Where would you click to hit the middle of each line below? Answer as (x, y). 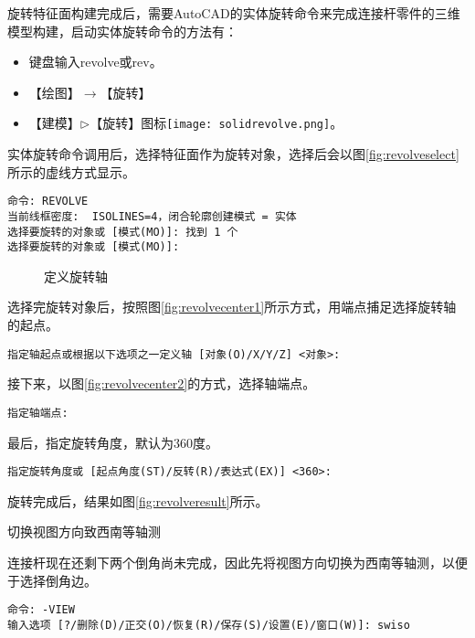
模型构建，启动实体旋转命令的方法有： (122, 31)
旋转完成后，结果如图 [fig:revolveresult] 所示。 (138, 500)
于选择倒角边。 (52, 580)
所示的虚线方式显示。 (71, 171)
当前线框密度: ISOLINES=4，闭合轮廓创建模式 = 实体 (152, 216)
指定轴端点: (38, 413)
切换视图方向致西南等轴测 (84, 532)
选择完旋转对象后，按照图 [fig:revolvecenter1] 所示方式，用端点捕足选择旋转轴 (232, 307)
